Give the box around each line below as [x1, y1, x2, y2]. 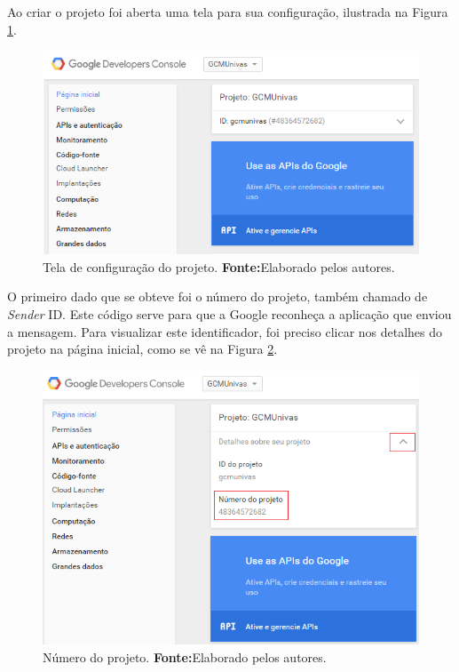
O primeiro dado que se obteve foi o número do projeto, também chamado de [7, 287, 428, 306]
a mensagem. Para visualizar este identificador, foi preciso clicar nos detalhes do [7, 322, 443, 340]
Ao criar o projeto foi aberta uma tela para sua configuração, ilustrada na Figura [7, 3, 448, 20]
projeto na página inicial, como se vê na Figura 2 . [7, 340, 278, 358]
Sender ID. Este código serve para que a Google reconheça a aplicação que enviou [7, 304, 452, 323]
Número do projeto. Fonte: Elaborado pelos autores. [43, 647, 327, 666]
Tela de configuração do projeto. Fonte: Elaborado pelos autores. [43, 257, 395, 276]
